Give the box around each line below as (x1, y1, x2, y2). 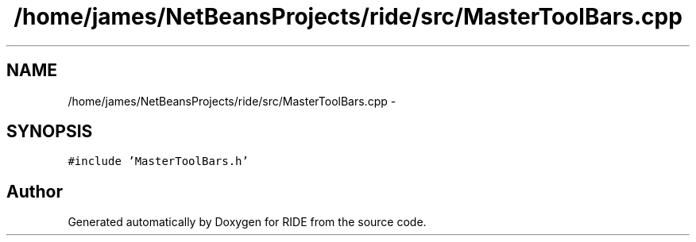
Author (6, 181, 63, 202)
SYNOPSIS (6, 121, 93, 142)
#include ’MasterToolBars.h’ (68, 155, 249, 168)
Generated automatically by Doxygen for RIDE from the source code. (68, 215, 427, 229)
